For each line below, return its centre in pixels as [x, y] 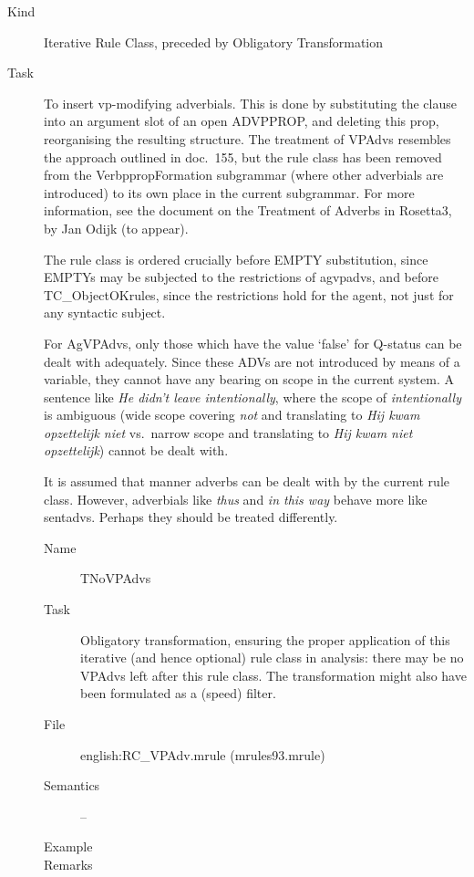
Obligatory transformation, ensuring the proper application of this [265, 639]
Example [68, 846]
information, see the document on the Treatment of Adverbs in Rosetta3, [248, 210]
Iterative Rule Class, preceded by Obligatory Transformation [214, 42]
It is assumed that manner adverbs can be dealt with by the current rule [247, 481]
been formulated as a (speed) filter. [178, 693]
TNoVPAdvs [116, 578]
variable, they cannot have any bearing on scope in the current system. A [249, 379]
